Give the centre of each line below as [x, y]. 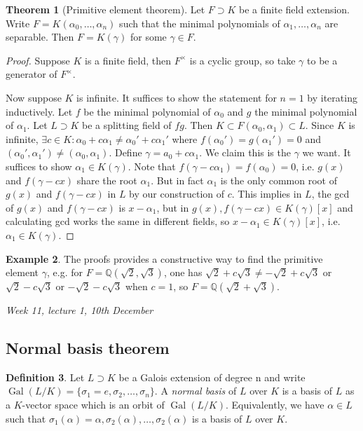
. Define [125, 152]
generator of [32, 74]
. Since [320, 125]
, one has [183, 272]
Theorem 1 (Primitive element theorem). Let [105, 9]
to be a [322, 60]
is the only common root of [279, 180]
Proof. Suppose [38, 60]
